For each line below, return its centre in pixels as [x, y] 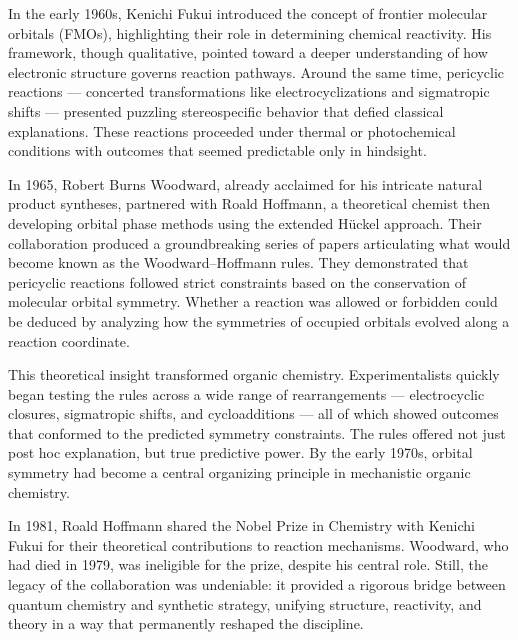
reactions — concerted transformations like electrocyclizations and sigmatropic [249, 91]
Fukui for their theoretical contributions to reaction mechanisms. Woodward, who [258, 544]
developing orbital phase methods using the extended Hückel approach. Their [245, 222]
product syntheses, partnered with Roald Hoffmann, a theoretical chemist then [249, 203]
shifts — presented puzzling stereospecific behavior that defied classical [226, 110]
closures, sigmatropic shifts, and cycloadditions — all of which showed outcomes [253, 413]
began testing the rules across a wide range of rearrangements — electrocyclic [246, 393]
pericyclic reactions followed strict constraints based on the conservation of [237, 281]
